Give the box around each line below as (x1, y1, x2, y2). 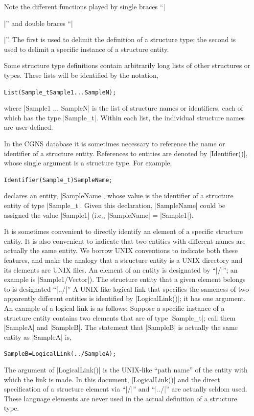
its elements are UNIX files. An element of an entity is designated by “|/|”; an (4, 264, 238, 275)
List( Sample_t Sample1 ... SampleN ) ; (4, 89, 116, 96)
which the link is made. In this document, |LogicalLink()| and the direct (4, 374, 220, 384)
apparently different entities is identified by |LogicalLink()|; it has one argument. (4, 293, 246, 303)
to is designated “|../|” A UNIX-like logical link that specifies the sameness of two (4, 283, 249, 294)
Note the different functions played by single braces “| (4, 1, 165, 11)
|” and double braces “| (4, 18, 73, 28)
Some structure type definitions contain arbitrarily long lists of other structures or (4, 60, 251, 70)
